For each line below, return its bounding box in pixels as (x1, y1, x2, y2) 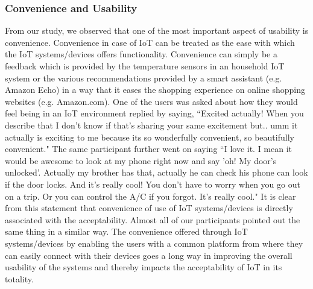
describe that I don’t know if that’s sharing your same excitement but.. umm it (5, 118, 298, 131)
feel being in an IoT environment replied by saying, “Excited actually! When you (5, 107, 304, 119)
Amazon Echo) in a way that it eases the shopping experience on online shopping (5, 83, 305, 96)
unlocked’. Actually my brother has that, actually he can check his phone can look (5, 166, 308, 179)
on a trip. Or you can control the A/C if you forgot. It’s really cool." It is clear (5, 189, 296, 202)
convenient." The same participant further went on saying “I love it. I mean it (5, 142, 292, 155)
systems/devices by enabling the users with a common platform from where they (5, 237, 303, 249)
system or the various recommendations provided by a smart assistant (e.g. (5, 71, 282, 84)
